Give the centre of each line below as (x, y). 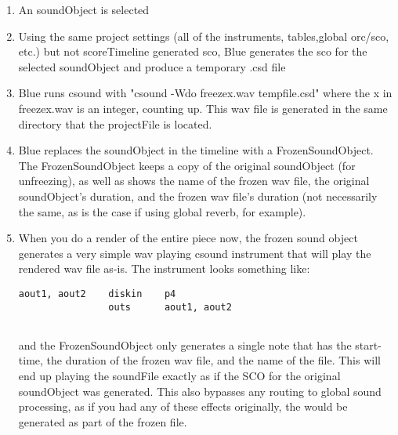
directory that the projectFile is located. (115, 123)
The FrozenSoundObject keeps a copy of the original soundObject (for (187, 165)
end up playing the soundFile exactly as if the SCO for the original (179, 376)
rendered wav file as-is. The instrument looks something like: (164, 268)
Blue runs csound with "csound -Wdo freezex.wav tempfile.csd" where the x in (205, 93)
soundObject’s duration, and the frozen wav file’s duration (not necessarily (198, 196)
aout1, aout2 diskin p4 (97, 294)
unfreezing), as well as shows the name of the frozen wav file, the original (194, 181)
